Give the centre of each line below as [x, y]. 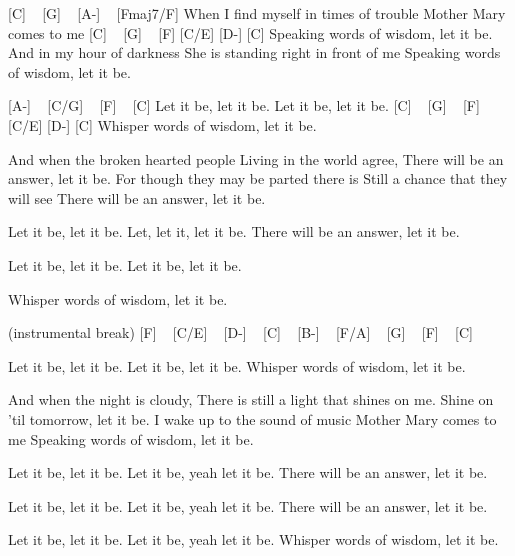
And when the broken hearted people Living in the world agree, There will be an [256, 158]
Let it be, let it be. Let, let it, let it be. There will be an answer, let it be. [234, 231]
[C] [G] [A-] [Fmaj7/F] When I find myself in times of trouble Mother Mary [257, 13]
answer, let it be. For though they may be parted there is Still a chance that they [258, 178]
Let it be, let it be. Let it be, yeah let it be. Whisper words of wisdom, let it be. [253, 539]
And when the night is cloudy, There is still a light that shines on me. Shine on [251, 399]
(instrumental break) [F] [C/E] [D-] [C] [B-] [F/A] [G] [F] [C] [240, 332]
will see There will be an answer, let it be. [137, 197]
